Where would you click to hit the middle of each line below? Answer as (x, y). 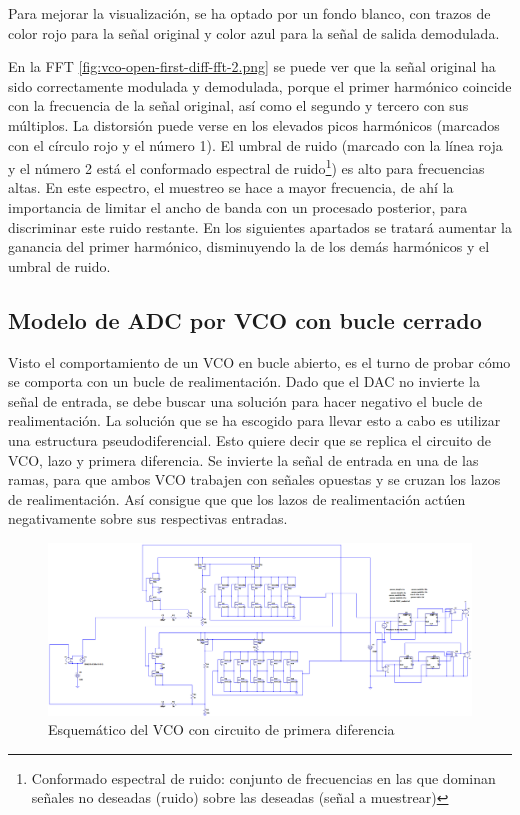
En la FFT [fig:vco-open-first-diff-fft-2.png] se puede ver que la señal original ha (252, 66)
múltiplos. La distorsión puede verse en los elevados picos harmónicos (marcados (254, 124)
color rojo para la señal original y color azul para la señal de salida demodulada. (254, 32)
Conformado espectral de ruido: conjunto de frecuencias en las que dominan (263, 777)
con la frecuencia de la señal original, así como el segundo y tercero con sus (238, 105)
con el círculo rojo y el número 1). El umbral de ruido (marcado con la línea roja (255, 144)
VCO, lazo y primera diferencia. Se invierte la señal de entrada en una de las (243, 459)
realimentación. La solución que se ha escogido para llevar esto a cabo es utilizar (254, 420)
